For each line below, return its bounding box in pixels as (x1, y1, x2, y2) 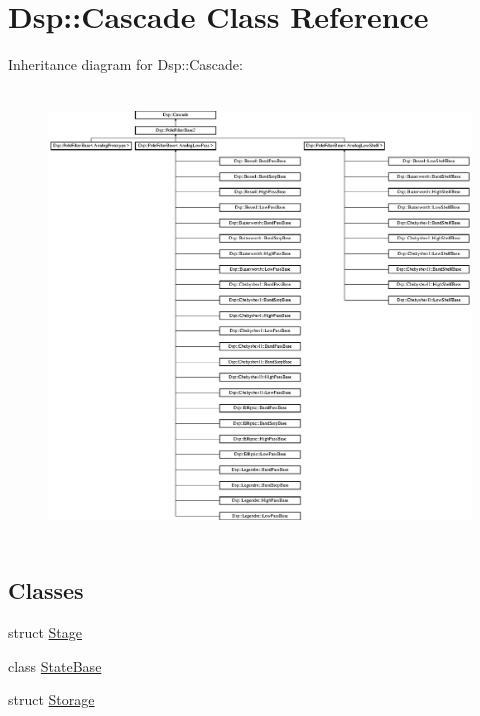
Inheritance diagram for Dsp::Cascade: (8, 54, 243, 75)
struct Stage (8, 622, 83, 643)
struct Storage (8, 689, 95, 710)
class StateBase (8, 655, 102, 676)
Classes (8, 575, 84, 606)
